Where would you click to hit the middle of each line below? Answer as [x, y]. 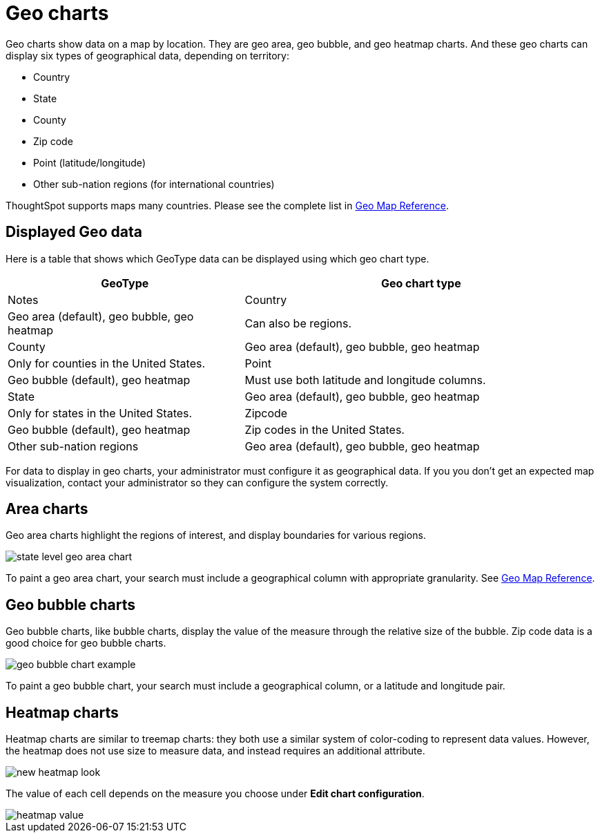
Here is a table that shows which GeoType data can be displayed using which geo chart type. [217, 258]
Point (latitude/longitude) [89, 162]
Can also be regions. [298, 323]
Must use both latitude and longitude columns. [365, 380]
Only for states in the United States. [100, 413]
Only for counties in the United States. [107, 363]
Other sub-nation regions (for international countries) [154, 184]
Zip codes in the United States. [325, 429]
